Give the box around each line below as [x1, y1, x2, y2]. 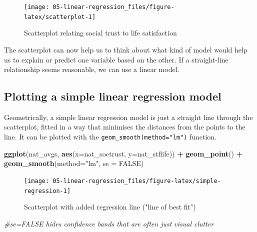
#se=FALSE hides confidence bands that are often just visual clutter [4, 218, 214, 228]
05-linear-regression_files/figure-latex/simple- [52, 177, 221, 184]
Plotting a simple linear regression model [4, 88, 221, 104]
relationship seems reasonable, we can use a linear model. [4, 64, 179, 74]
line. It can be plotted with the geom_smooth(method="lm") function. [4, 131, 217, 142]
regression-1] [24, 187, 71, 194]
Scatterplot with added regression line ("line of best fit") [24, 201, 196, 212]
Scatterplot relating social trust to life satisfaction [24, 27, 177, 38]
